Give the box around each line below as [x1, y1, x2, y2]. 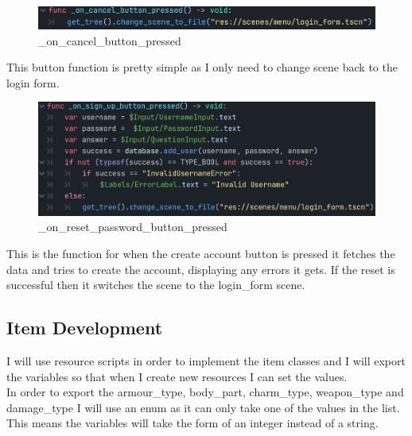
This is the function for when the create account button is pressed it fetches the [6, 245, 395, 262]
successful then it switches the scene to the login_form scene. [6, 276, 305, 293]
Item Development [6, 315, 163, 340]
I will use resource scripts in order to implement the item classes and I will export [6, 353, 406, 369]
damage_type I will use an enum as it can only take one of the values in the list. [6, 399, 400, 415]
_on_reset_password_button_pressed [38, 218, 227, 235]
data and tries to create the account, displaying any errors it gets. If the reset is [6, 260, 395, 277]
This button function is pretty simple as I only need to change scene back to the [6, 59, 398, 75]
